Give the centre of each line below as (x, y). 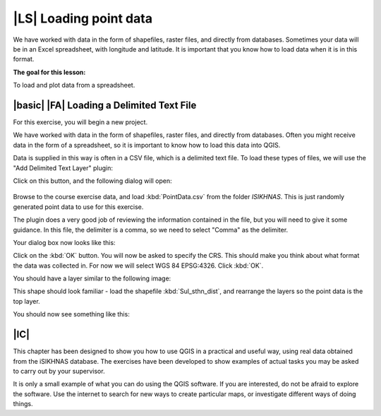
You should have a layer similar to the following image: (92, 278)
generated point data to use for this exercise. (78, 207)
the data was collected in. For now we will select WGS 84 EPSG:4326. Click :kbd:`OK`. (138, 266)
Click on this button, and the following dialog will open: (92, 181)
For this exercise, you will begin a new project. (80, 122)
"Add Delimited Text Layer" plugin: (63, 168)
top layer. (26, 301)
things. (23, 404)
